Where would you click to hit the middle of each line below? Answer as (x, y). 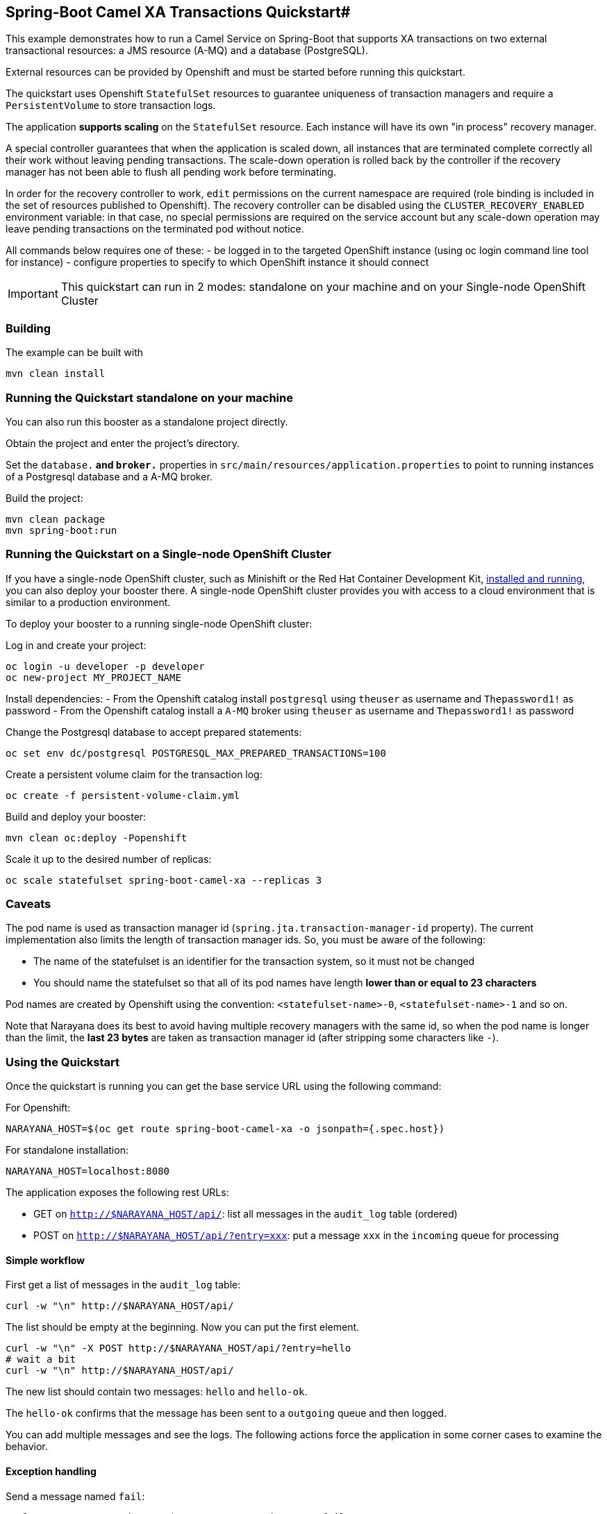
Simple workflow (45, 1260)
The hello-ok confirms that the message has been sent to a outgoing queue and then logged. (226, 1413)
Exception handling (51, 1471)
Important (33, 294)
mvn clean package (56, 519)
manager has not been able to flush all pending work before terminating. (171, 172)
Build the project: (44, 498)
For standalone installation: (67, 1150)
